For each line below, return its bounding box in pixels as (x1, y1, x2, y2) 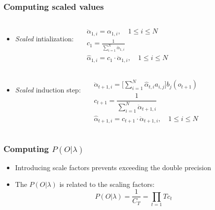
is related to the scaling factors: (59, 179, 155, 189)
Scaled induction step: (15, 84, 81, 94)
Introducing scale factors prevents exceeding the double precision (15, 162, 211, 172)
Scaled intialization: (15, 33, 74, 44)
